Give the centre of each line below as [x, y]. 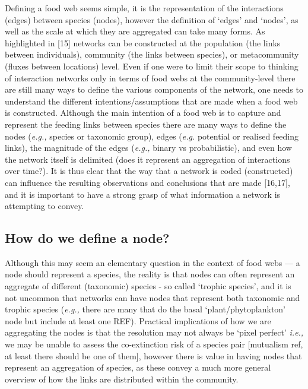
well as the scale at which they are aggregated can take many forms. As [135, 31]
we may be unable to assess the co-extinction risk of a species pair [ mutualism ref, [154, 344]
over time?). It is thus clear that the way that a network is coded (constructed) [149, 171]
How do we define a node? [87, 238]
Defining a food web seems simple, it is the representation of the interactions [144, 8]
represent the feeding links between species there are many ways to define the [146, 124]
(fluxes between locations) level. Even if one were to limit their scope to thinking [152, 66]
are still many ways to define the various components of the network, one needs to [154, 89]
